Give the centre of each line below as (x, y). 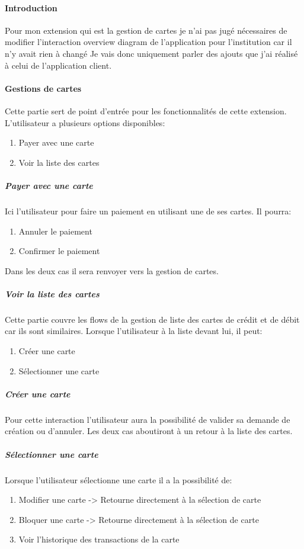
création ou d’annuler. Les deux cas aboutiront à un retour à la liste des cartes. (149, 431)
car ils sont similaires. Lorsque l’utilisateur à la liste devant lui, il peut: (134, 331)
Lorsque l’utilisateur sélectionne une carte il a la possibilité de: (119, 479)
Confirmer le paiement (59, 251)
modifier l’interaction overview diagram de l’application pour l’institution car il (148, 42)
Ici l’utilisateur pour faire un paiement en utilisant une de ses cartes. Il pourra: (148, 211)
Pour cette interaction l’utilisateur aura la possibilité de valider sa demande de (148, 419)
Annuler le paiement (55, 231)
